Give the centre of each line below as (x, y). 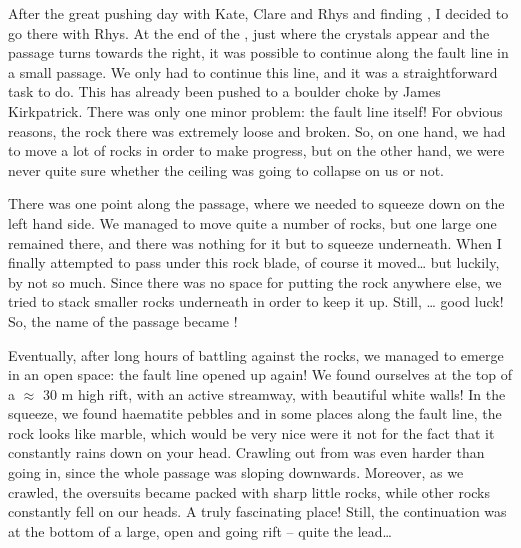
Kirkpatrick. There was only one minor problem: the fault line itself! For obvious (255, 110)
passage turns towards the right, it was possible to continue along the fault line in (258, 52)
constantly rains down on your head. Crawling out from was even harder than (246, 452)
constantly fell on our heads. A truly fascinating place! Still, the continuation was (257, 511)
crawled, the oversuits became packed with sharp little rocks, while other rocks (249, 491)
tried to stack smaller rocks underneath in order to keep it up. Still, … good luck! (256, 301)
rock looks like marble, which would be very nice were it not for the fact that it (251, 432)
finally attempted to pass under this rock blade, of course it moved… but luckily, (254, 262)
